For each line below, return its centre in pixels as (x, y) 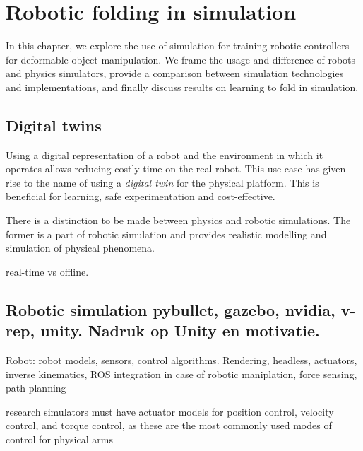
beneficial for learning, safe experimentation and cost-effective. (141, 196)
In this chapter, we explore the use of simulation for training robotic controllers (178, 46)
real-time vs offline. (47, 271)
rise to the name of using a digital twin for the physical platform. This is (162, 182)
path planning (36, 388)
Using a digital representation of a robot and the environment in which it (165, 154)
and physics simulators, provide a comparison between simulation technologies (175, 73)
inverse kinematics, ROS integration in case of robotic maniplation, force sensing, (181, 374)
